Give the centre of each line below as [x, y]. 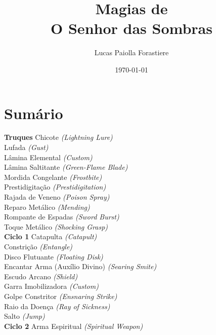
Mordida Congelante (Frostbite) [53, 177]
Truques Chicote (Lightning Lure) [58, 137]
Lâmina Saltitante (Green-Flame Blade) [66, 167]
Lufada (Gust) [26, 147]
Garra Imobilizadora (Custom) [51, 286]
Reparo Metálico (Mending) [47, 207]
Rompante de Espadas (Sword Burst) [62, 217]
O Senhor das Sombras [132, 28]
